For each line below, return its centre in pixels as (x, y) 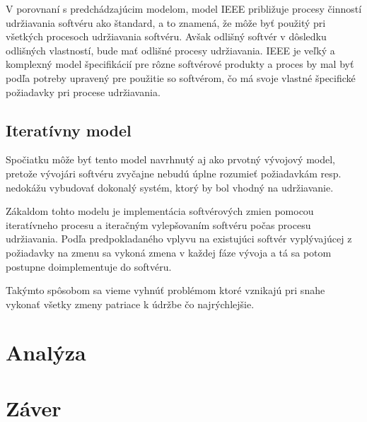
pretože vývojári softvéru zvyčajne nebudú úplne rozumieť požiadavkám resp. (174, 173)
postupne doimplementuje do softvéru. (89, 266)
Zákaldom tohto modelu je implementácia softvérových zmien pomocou (160, 211)
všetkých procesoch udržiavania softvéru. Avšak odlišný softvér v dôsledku (166, 36)
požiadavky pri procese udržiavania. (83, 92)
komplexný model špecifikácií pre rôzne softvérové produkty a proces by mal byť (180, 64)
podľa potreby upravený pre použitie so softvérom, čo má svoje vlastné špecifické (181, 77)
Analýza (46, 352)
